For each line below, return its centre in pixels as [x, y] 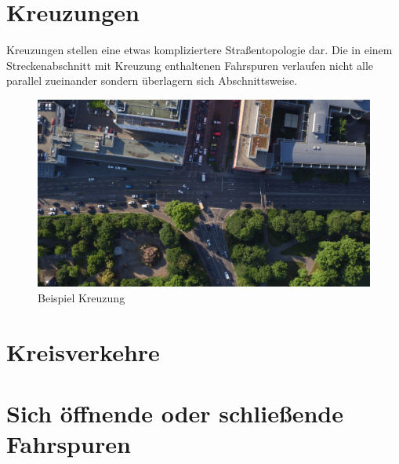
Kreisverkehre [83, 351]
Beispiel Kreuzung [82, 298]
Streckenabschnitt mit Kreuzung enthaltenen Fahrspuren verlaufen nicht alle [190, 65]
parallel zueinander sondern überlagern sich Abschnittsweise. [152, 80]
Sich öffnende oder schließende [175, 413]
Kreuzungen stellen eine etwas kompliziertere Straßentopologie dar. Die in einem [199, 50]
